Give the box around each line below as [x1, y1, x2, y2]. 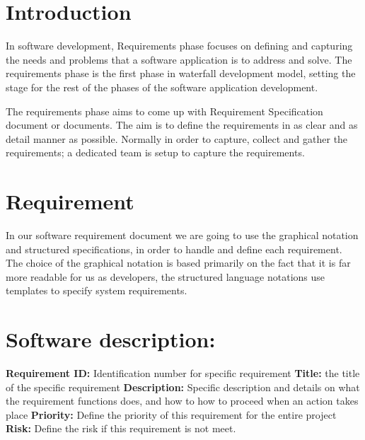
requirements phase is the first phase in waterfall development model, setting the [6, 66, 356, 81]
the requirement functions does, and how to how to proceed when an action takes [6, 393, 359, 408]
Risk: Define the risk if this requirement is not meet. [6, 421, 236, 436]
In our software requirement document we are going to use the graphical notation [6, 228, 359, 242]
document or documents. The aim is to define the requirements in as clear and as [6, 117, 358, 132]
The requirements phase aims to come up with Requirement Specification [6, 103, 323, 118]
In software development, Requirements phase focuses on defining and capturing [6, 38, 353, 53]
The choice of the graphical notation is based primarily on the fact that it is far [6, 255, 351, 270]
